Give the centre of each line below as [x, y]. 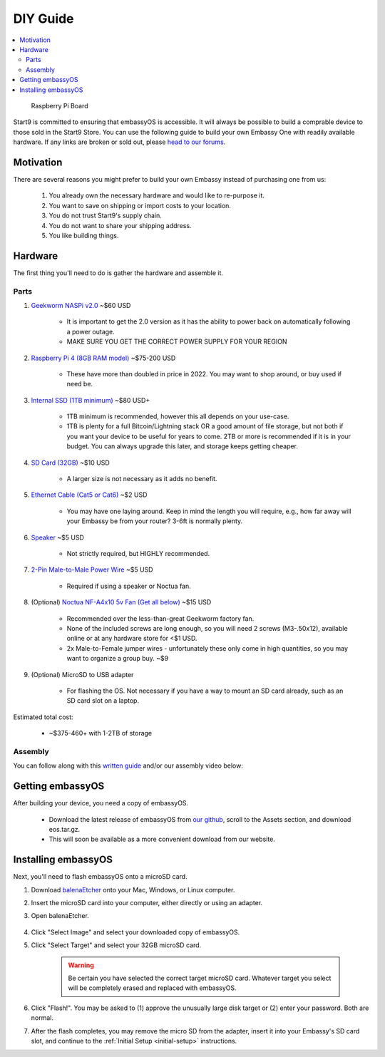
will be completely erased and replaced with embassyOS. [152, 988]
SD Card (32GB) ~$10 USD [70, 463]
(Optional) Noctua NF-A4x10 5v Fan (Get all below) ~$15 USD [121, 602]
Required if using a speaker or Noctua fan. [129, 586]
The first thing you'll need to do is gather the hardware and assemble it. [118, 273]
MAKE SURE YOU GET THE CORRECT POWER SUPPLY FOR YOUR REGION [177, 341]
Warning [81, 965]
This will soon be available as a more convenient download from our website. [162, 839]
